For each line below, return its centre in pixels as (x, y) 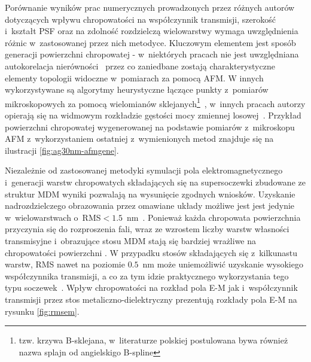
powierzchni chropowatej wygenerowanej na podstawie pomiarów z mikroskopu (150, 127)
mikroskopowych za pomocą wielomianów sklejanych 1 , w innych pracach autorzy (155, 102)
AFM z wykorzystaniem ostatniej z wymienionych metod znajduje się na (139, 139)
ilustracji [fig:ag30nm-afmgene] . (62, 150)
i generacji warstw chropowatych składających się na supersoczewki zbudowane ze (155, 182)
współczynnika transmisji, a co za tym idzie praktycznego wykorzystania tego (147, 276)
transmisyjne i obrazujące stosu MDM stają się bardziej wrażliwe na (131, 240)
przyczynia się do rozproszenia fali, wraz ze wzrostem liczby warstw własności (147, 229)
